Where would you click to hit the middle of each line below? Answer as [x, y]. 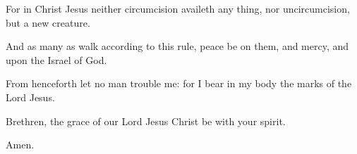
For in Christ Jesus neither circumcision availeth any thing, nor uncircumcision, [178, 8]
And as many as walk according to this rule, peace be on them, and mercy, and [177, 46]
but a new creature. [48, 22]
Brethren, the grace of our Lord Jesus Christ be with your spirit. [146, 121]
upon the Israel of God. [56, 59]
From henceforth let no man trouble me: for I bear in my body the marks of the [179, 83]
